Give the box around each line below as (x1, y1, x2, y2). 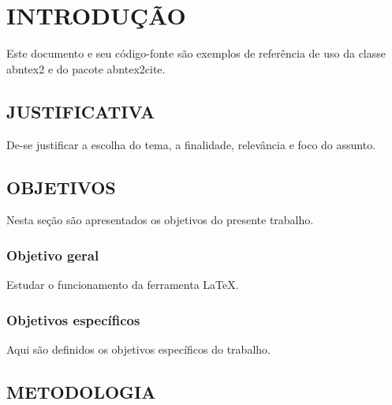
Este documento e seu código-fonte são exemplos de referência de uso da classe (6, 45, 386, 62)
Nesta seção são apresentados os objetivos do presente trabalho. (6, 212, 314, 228)
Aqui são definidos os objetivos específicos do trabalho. (6, 340, 271, 357)
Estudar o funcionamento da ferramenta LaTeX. (6, 276, 239, 293)
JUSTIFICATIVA (6, 99, 155, 123)
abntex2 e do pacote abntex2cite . (6, 60, 166, 77)
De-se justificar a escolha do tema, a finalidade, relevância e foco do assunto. (6, 136, 376, 152)
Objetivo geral (6, 245, 99, 264)
